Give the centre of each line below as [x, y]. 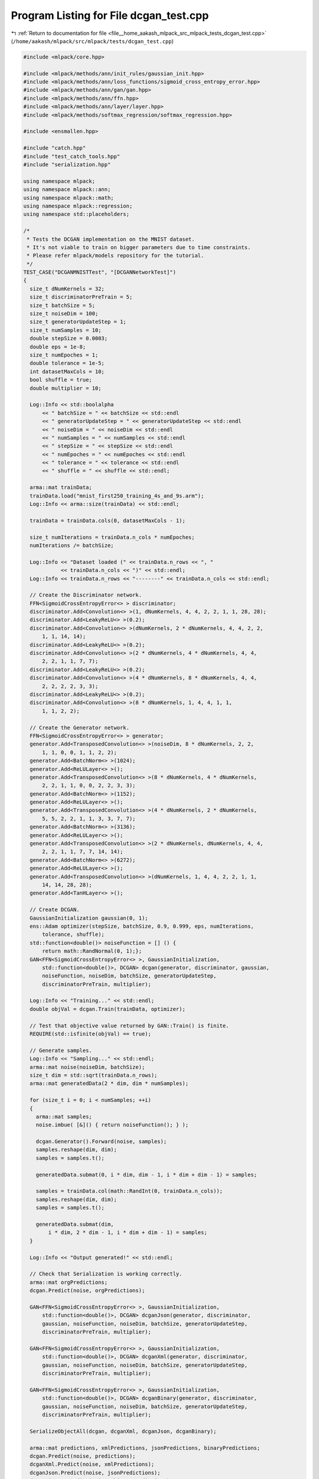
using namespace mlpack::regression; [78, 206]
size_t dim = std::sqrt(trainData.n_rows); [94, 1075]
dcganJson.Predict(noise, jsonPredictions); [95, 1472]
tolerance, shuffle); [73, 934]
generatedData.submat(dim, [75, 1224]
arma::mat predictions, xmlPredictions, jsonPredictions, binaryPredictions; [145, 1448]
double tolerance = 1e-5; [67, 363]
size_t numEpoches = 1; [64, 355]
